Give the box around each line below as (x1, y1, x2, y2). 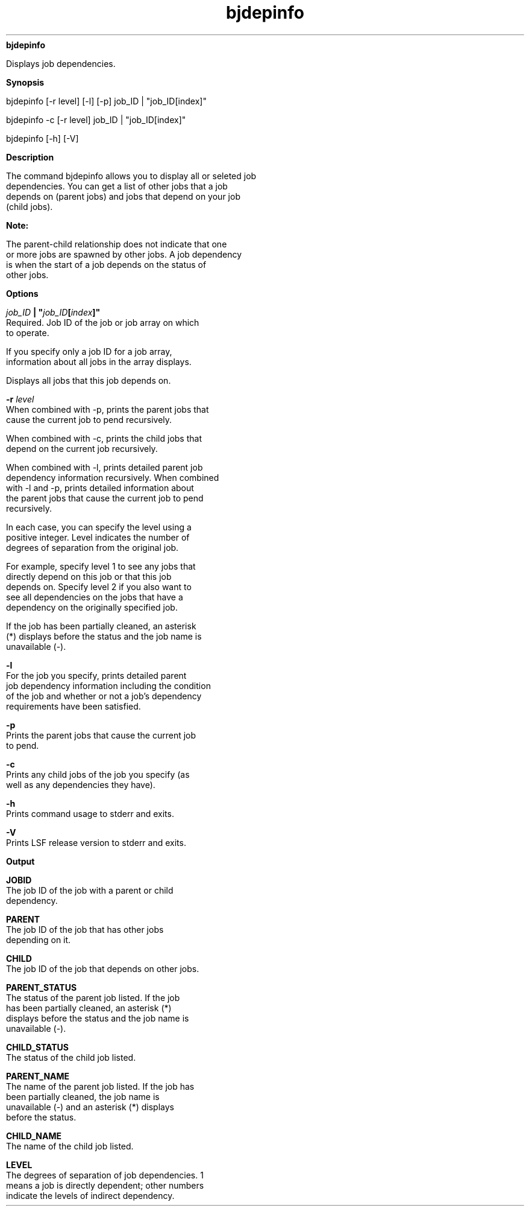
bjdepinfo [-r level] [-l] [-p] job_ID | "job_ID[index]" (6, 95, 207, 106)
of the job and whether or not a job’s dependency (6, 690, 202, 701)
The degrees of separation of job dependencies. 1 (6, 1169, 204, 1180)
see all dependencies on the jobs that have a (6, 591, 183, 602)
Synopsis (6, 77, 45, 87)
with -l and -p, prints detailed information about (6, 482, 194, 493)
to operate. (6, 327, 49, 338)
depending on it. (6, 934, 71, 945)
